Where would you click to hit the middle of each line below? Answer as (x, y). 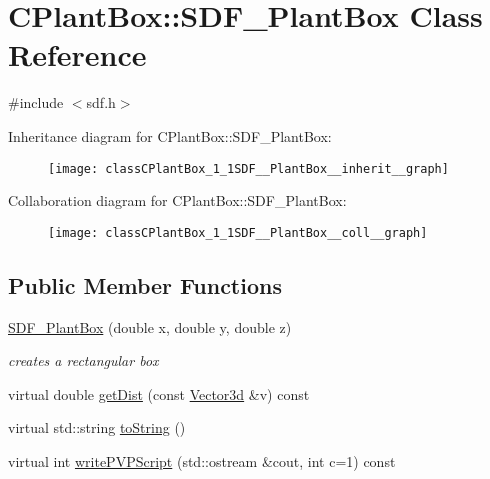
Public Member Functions (145, 284)
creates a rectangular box (83, 360)
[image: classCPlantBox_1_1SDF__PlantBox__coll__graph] (238, 232)
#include (36, 102)
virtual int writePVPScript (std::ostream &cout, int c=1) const (202, 460)
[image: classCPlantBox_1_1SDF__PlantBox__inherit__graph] (248, 168)
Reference (77, 54)
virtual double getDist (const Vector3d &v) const (159, 393)
